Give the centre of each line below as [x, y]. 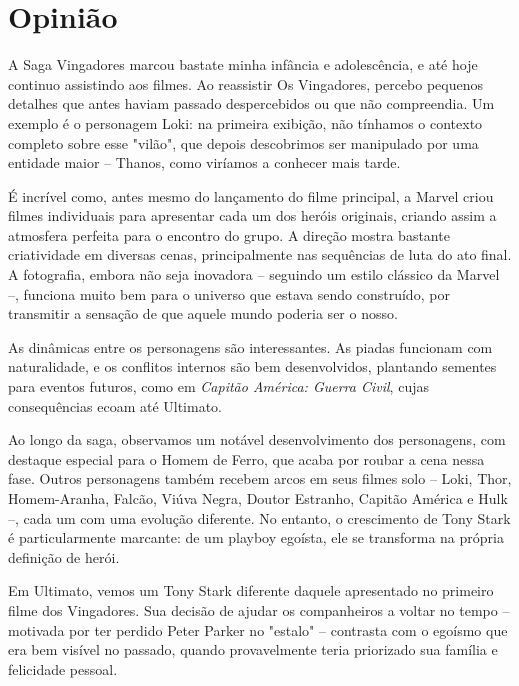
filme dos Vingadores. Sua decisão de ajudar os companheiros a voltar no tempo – [259, 609]
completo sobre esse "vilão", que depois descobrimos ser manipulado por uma [243, 142]
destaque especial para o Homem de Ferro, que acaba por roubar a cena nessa [246, 458]
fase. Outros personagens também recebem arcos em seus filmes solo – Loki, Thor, [260, 478]
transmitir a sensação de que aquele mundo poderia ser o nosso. [203, 313]
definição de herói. [64, 556]
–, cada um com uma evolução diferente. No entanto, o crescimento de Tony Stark [259, 517]
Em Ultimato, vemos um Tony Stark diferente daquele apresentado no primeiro [251, 590]
